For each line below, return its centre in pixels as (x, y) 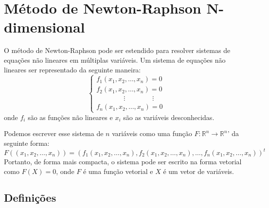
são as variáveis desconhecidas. (169, 117)
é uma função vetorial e (118, 171)
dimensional (45, 27)
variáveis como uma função (152, 133)
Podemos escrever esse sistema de (54, 133)
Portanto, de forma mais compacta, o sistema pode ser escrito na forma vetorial (123, 161)
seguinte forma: (27, 143)
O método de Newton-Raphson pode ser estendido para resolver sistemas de (117, 50)
